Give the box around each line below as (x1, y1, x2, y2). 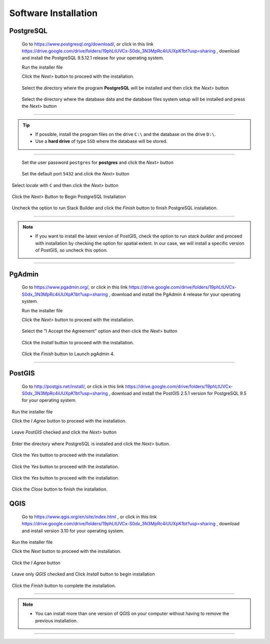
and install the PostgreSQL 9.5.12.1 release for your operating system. (21, 55, 164, 61)
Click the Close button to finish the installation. (11, 486, 107, 492)
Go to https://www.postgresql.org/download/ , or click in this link (21, 41, 153, 47)
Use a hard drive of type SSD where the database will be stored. (35, 138, 167, 144)
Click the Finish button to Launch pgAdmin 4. (21, 351, 115, 357)
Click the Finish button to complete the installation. (11, 582, 116, 588)
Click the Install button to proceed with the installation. (21, 339, 134, 345)
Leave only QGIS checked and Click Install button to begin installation (11, 571, 155, 577)
